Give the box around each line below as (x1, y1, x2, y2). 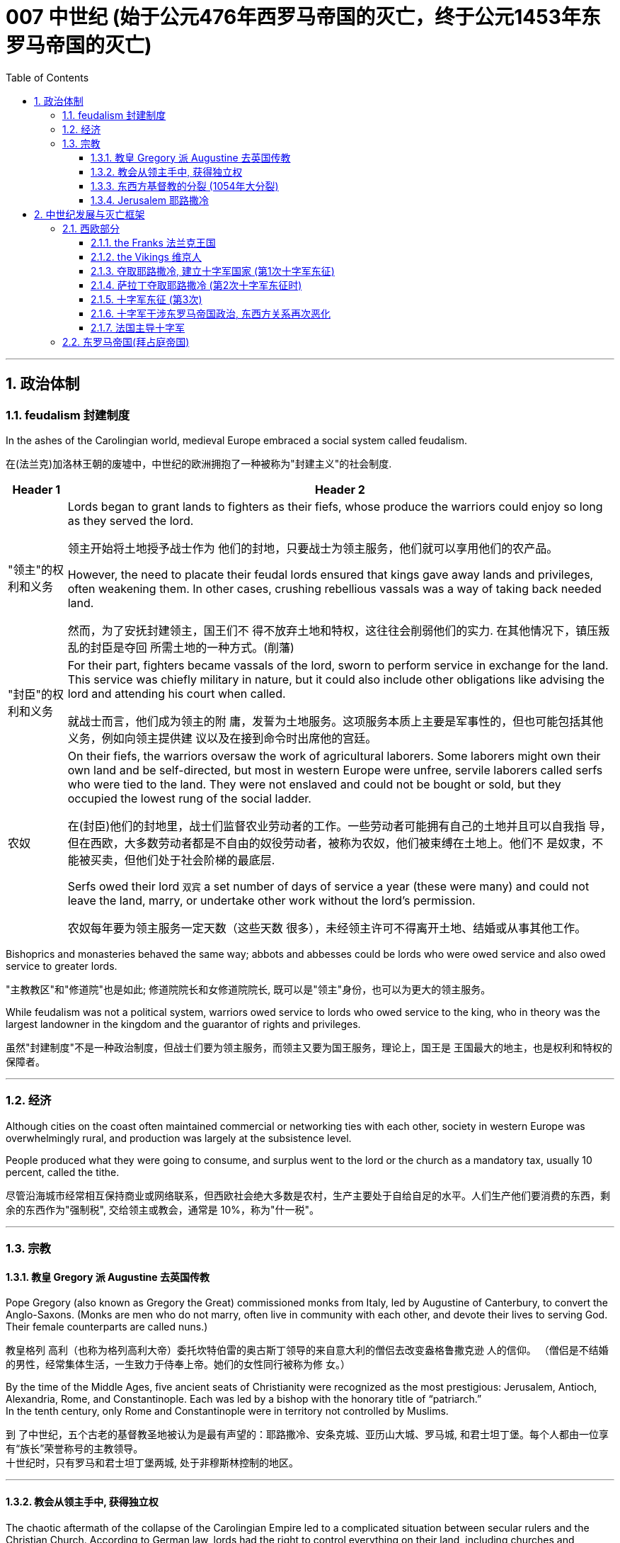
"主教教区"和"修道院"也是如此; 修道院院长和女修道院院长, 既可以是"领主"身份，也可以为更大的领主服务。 (6, 983, 491, 995)
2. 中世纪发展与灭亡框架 (34, 208, 145, 220)
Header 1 (12, 482, 61, 497)
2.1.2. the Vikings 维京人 (91, 250, 202, 263)
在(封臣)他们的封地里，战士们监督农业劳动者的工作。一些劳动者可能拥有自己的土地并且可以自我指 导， (67, 818, 612, 833)
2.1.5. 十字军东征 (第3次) (91, 293, 202, 305)
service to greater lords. (6, 959, 117, 972)
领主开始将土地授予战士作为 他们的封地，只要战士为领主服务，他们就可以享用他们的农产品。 (67, 541, 558, 555)
